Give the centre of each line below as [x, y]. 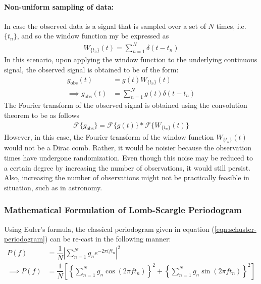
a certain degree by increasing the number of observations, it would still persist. [127, 167]
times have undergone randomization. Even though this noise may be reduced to [128, 158]
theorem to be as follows [42, 115]
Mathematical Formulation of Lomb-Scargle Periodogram [123, 210]
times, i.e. [231, 26]
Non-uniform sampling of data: [59, 6]
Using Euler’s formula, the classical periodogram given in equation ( [109, 229]
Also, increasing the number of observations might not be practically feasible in [127, 177]
